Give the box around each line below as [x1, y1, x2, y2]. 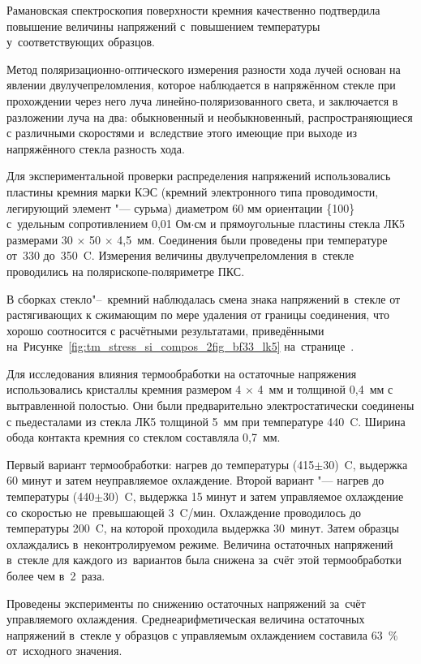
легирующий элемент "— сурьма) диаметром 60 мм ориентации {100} [6, 199, 355, 216]
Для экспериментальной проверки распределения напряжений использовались [6, 167, 391, 184]
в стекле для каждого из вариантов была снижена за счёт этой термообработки [6, 551, 402, 568]
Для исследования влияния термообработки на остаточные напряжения [6, 364, 357, 382]
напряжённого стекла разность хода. [6, 140, 185, 157]
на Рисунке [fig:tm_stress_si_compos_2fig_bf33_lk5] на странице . [6, 338, 354, 355]
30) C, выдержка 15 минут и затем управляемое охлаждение [103, 488, 404, 505]
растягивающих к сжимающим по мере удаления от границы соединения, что [6, 306, 389, 323]
